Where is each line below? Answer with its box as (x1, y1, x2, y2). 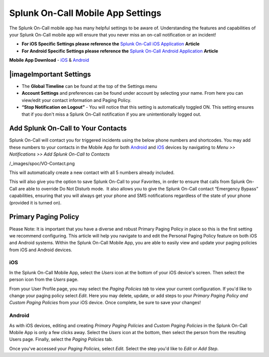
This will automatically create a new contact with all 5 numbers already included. (9, 170, 175, 176)
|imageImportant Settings (9, 70, 91, 78)
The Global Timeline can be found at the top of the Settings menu (21, 83, 157, 89)
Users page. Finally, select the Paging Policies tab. (9, 337, 113, 343)
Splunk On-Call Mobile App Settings (9, 7, 162, 18)
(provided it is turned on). (9, 199, 62, 205)
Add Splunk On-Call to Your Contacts (9, 124, 127, 133)
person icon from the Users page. (9, 277, 79, 283)
